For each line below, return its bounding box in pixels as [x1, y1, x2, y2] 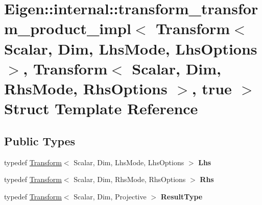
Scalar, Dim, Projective [74, 191, 147, 201]
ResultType [160, 191, 203, 201]
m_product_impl [4, 18, 131, 39]
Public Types [4, 133, 76, 148]
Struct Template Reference [4, 98, 198, 119]
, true [192, 78, 232, 98]
